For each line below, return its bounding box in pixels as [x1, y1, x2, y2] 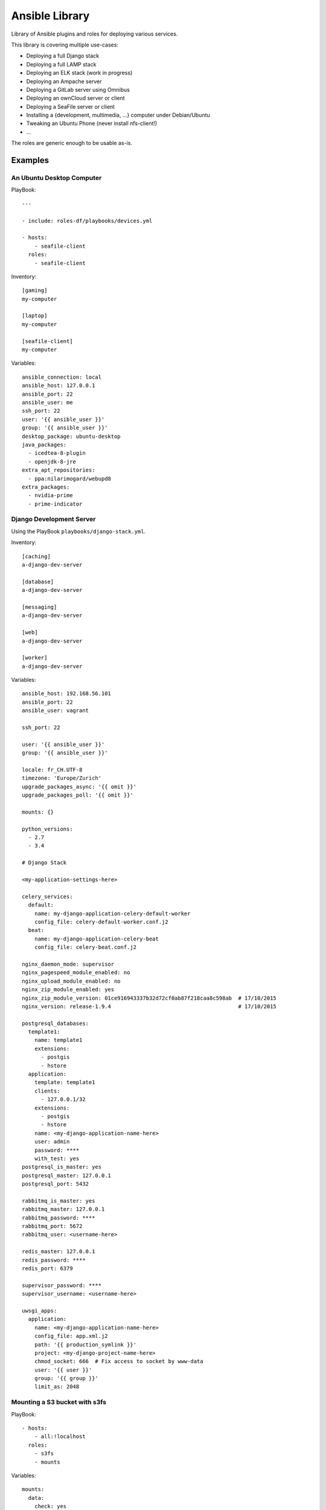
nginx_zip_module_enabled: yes [22, 986, 115, 993]
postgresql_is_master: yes [22, 1163, 102, 1171]
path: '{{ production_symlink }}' [34, 1341, 137, 1348]
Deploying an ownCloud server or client [26, 94, 125, 102]
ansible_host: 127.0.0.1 [22, 382, 95, 389]
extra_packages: [22, 483, 70, 490]
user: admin [34, 1139, 70, 1145]
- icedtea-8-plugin [28, 450, 86, 457]
